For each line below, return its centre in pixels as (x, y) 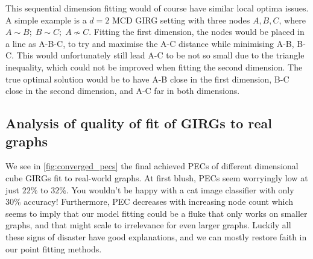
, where (292, 20)
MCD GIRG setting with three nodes (181, 20)
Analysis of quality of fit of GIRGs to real (139, 123)
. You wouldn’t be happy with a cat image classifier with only (180, 189)
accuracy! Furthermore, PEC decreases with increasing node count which (159, 201)
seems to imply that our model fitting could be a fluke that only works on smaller (156, 213)
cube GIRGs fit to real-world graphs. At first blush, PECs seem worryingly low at (157, 177)
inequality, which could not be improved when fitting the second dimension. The (154, 67)
